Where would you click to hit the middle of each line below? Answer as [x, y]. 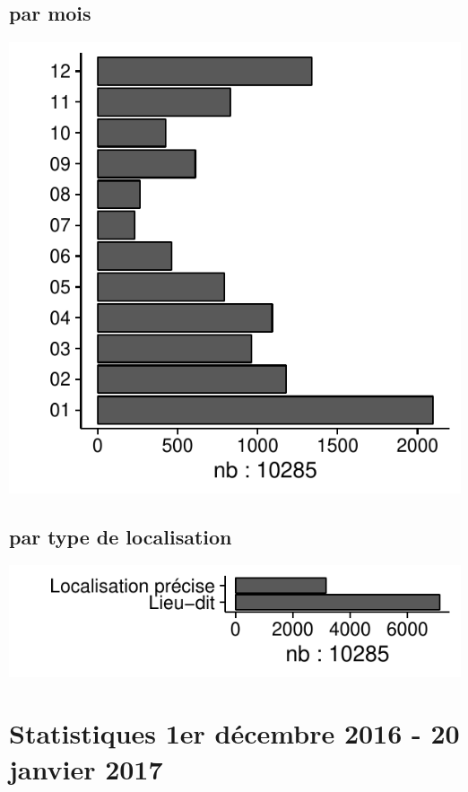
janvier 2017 [86, 768]
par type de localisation [121, 536]
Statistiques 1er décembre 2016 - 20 [234, 733]
